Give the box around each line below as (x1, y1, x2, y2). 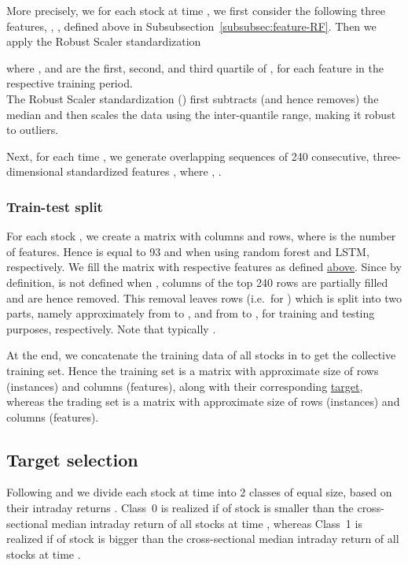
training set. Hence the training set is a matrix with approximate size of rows (6, 362, 379, 378)
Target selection (6, 447, 138, 471)
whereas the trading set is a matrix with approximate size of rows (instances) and (6, 393, 400, 410)
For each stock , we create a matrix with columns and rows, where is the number (6, 228, 396, 244)
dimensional (6, 163, 64, 180)
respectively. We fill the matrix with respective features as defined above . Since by (6, 258, 402, 275)
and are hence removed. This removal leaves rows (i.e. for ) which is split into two (6, 289, 402, 306)
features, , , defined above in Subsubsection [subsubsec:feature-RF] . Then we (6, 17, 377, 34)
